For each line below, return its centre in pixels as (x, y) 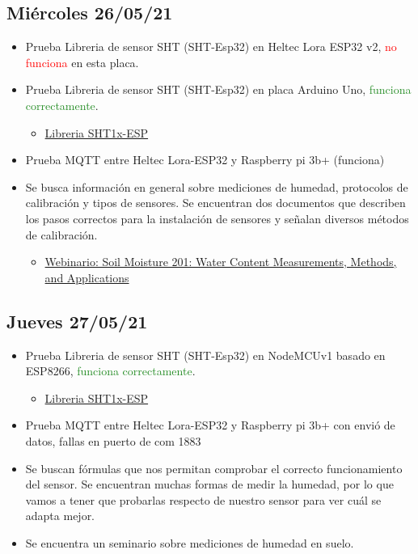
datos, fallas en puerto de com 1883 (113, 440)
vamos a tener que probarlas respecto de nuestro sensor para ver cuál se (203, 499)
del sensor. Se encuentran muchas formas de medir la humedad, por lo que (209, 484)
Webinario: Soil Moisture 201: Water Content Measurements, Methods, (221, 262)
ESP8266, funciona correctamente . (110, 371)
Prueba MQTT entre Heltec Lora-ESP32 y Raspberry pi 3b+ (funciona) (205, 160)
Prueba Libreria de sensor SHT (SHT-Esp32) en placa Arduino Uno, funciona (218, 89)
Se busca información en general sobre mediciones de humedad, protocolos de (217, 186)
